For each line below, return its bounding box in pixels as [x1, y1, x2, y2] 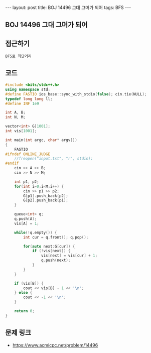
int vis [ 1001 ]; [5, 129, 37, 134]
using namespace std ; [5, 87, 51, 92]
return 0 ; [14, 309, 35, 314]
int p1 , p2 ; [14, 179, 39, 184]
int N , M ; [5, 114, 26, 120]
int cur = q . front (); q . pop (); [23, 234, 89, 240]
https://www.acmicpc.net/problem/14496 [12, 342, 98, 348]
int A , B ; [5, 110, 26, 115]
